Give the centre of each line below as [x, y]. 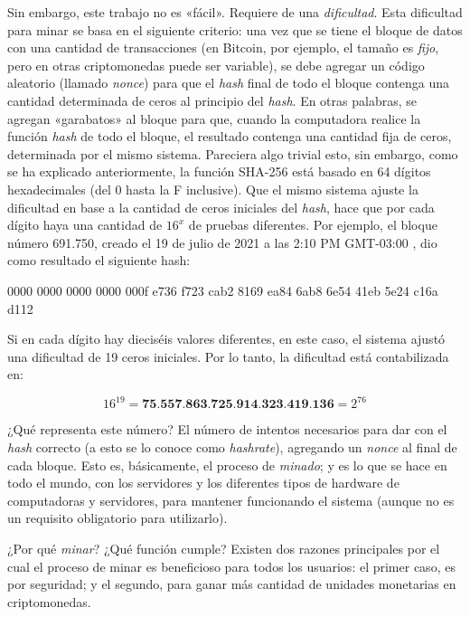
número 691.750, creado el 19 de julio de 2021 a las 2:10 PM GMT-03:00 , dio [222, 242]
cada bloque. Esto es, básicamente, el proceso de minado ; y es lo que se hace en [227, 465]
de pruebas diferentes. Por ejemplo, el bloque [313, 225]
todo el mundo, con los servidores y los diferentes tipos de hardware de [203, 483]
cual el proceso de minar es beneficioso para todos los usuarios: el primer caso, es [231, 566]
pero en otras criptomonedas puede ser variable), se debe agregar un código [216, 65]
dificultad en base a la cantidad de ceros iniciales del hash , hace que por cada [221, 207]
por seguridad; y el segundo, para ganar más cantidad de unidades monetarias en [232, 584]
